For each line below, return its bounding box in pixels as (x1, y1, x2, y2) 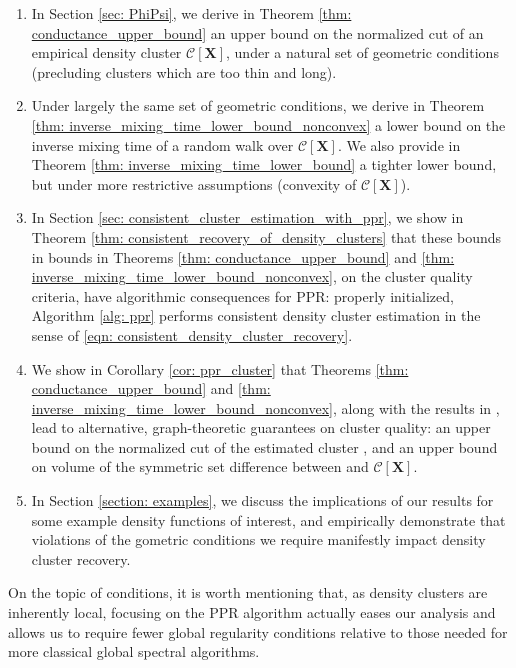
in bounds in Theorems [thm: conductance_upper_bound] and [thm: (31, 246, 455, 267)
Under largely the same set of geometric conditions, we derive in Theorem (31, 95, 485, 116)
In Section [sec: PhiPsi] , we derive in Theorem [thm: (31, 3, 352, 23)
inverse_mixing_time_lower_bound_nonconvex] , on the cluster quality (31, 266, 473, 287)
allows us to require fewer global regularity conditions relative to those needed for (8, 621, 508, 642)
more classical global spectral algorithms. (8, 641, 260, 662)
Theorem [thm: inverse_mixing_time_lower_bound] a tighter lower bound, (31, 154, 497, 175)
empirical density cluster (31, 42, 182, 63)
